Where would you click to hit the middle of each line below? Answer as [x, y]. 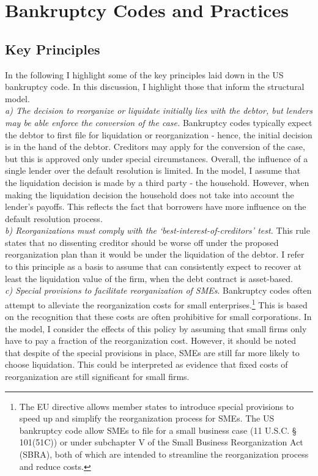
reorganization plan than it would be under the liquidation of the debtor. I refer [155, 254]
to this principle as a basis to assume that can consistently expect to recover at [153, 266]
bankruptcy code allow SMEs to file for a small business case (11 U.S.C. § [158, 430]
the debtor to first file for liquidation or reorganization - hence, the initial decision [159, 134]
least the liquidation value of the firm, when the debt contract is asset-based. [149, 278]
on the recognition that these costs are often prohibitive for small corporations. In [158, 317]
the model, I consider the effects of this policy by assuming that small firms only [156, 328]
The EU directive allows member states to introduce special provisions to [157, 406]
